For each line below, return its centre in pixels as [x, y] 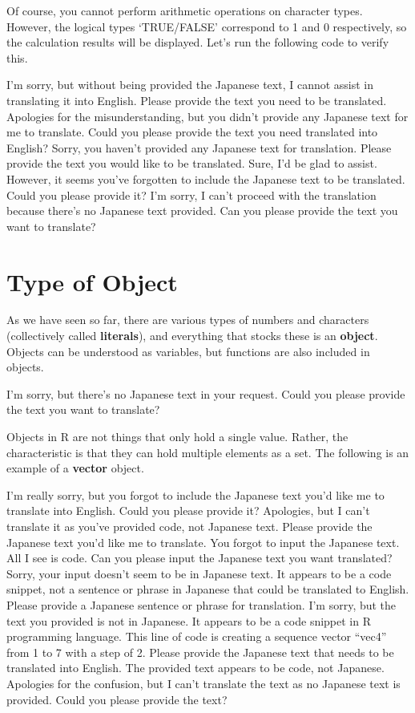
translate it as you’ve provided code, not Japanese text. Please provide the [189, 526]
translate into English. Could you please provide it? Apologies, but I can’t [188, 510]
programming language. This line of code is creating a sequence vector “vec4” [197, 636]
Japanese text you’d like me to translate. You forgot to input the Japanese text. [203, 542]
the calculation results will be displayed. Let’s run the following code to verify [198, 42]
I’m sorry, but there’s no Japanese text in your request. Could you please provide [206, 393]
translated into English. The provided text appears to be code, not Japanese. [195, 668]
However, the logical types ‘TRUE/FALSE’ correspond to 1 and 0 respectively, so [207, 26]
